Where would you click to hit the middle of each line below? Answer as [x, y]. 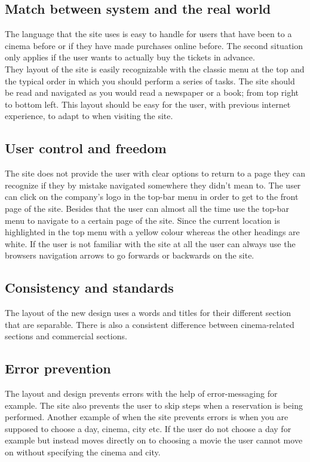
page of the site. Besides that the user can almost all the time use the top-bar [147, 208]
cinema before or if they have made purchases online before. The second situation [154, 45]
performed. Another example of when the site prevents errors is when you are [147, 417]
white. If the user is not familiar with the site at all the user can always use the [150, 243]
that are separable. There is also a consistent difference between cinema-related [150, 324]
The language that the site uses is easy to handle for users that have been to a [148, 34]
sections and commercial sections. [66, 336]
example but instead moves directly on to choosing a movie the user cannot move [154, 440]
